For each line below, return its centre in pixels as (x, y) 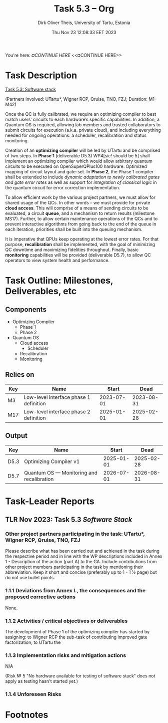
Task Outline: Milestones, (59, 281)
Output (16, 436)
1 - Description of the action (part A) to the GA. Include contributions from (81, 562)
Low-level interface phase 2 (57, 411)
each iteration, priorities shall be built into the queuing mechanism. (74, 229)
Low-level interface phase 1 (57, 397)
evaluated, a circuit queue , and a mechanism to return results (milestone (80, 213)
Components (26, 309)
